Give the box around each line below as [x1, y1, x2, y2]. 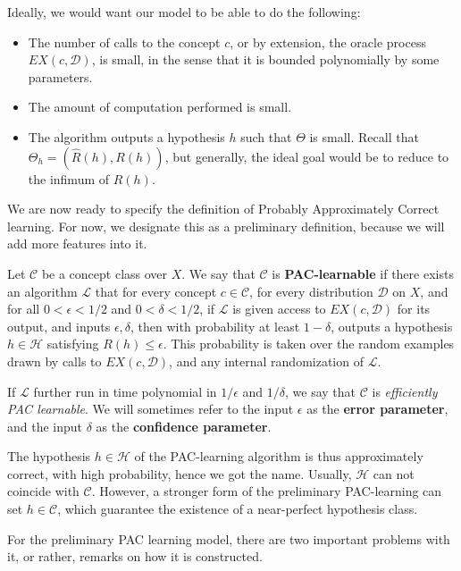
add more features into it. [7, 234, 147, 253]
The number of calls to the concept [28, 32, 221, 51]
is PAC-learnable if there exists [272, 264, 454, 282]
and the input [7, 416, 83, 435]
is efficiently [372, 382, 438, 400]
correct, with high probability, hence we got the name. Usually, [7, 464, 352, 483]
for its [397, 299, 431, 318]
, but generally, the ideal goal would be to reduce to [164, 147, 449, 165]
